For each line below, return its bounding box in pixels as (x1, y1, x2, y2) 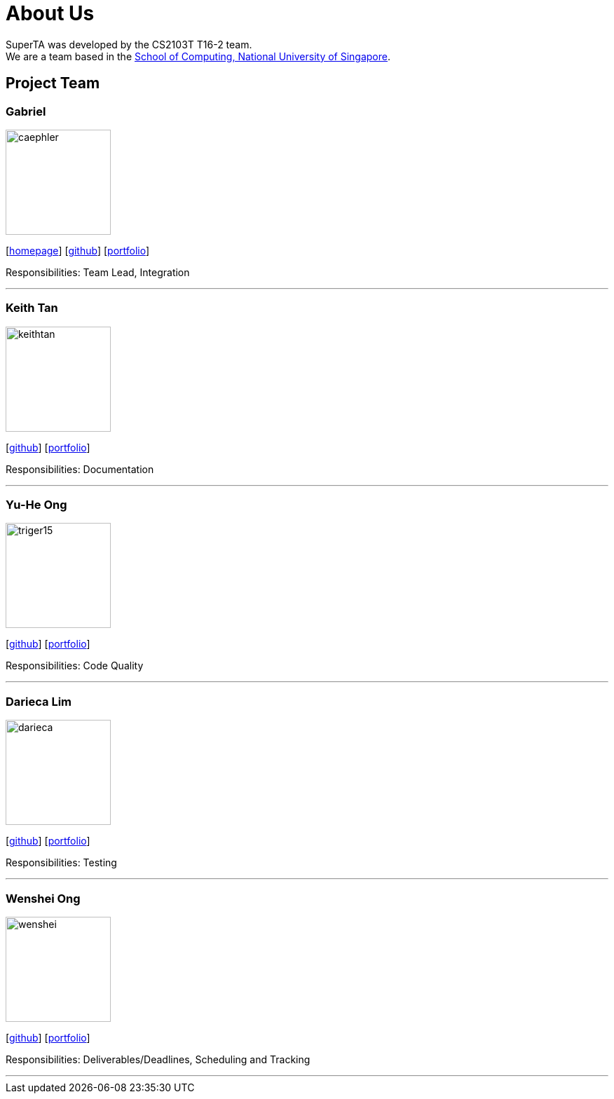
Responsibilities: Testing (6, 856, 117, 869)
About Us (6, 1, 95, 25)
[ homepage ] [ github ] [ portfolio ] (6, 244, 150, 257)
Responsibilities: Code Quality (6, 660, 144, 672)
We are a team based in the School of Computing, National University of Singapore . (6, 50, 391, 62)
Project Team (6, 74, 100, 93)
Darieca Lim (6, 694, 71, 709)
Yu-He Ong (6, 498, 67, 512)
